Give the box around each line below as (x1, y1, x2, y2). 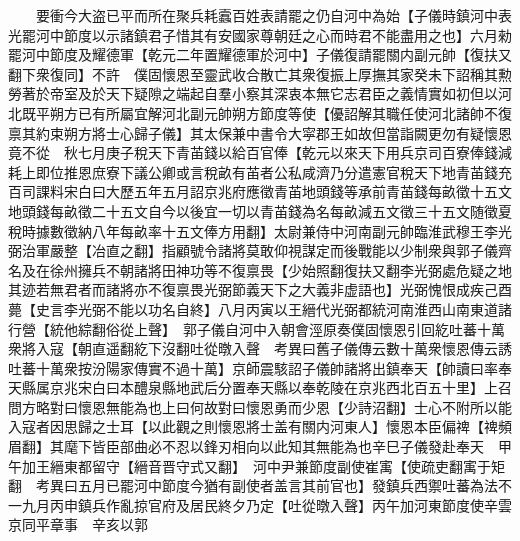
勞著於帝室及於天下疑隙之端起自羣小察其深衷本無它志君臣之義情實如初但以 (8, 83, 498, 104)
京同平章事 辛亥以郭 (8, 514, 148, 535)
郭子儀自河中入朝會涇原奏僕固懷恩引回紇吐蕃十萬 (182, 318, 505, 339)
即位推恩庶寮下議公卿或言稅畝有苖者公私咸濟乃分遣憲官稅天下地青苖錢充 (35, 161, 512, 182)
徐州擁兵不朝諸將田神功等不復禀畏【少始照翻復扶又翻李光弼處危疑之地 (49, 259, 512, 280)
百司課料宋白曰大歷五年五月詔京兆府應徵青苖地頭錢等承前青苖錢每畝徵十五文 (8, 181, 512, 202)
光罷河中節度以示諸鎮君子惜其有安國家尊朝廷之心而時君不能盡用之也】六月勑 (8, 24, 512, 45)
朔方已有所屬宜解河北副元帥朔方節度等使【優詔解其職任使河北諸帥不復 (49, 102, 512, 123)
